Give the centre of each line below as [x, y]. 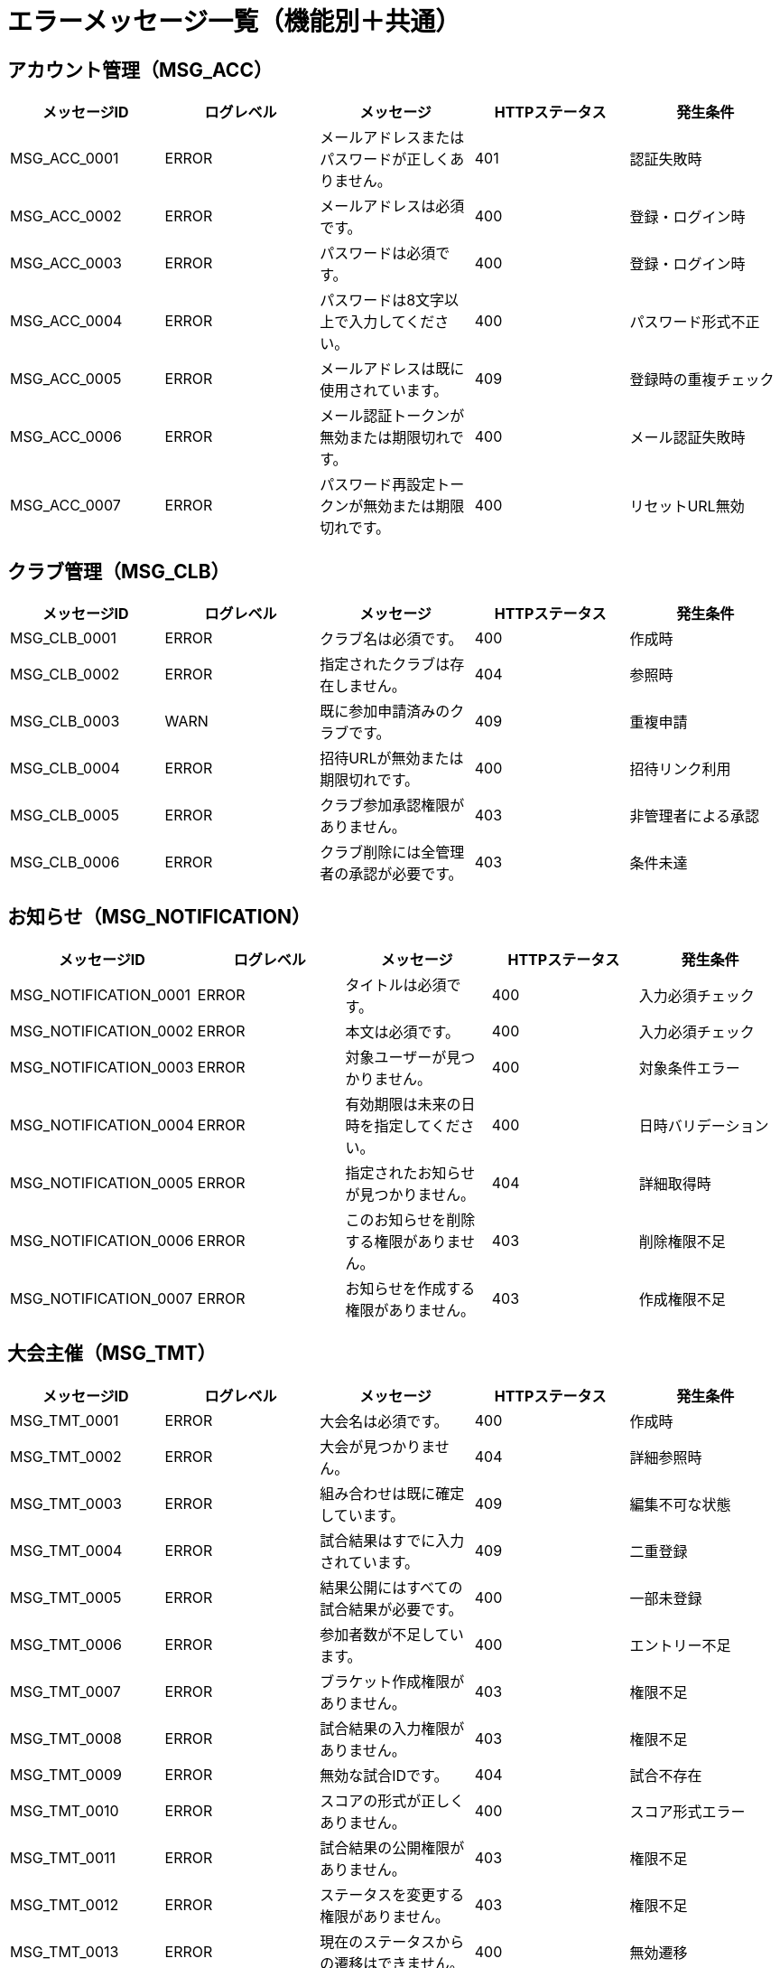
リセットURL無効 [687, 506]
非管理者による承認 [694, 816]
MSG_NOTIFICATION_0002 [102, 1031]
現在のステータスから [392, 1941]
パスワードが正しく [385, 159]
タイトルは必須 [396, 984]
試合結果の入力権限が [392, 1728]
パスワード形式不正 [695, 322]
